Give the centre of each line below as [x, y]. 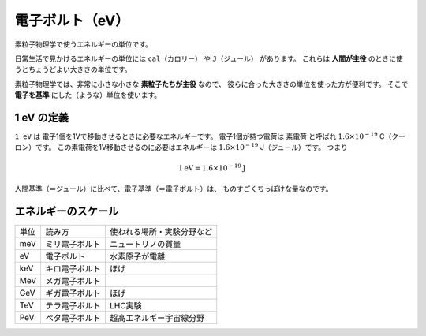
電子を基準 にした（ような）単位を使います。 [88, 95]
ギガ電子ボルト [73, 293]
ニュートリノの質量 [145, 244]
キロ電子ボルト [73, 268]
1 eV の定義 [41, 117]
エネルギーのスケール [66, 211]
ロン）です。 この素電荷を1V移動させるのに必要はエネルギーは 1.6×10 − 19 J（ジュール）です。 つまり [181, 147]
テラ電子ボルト [73, 305]
